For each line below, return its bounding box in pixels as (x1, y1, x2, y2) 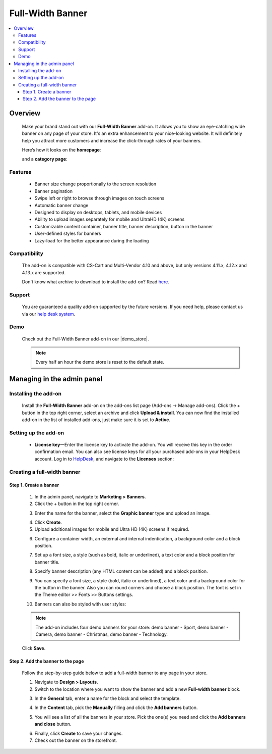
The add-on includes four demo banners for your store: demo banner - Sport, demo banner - (35, 624, 229, 630)
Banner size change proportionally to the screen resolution (34, 181, 157, 187)
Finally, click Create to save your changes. (34, 730, 123, 736)
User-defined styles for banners (34, 230, 101, 237)
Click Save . (22, 645, 46, 651)
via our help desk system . (22, 311, 76, 317)
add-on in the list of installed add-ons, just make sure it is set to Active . (22, 417, 171, 423)
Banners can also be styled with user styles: (34, 601, 126, 607)
